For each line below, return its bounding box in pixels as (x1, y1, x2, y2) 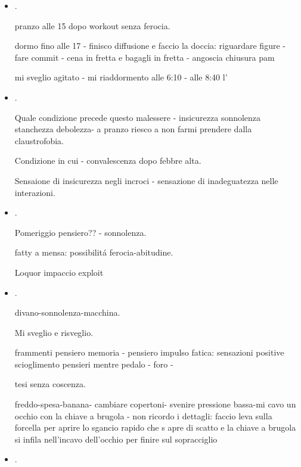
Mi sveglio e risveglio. (14, 326, 94, 338)
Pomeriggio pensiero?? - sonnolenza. (14, 226, 147, 238)
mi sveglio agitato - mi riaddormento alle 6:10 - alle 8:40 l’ (14, 71, 228, 83)
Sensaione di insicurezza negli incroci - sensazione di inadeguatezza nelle (14, 174, 278, 186)
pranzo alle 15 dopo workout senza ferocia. (14, 19, 170, 32)
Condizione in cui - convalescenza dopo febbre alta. (14, 154, 201, 167)
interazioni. (14, 186, 55, 198)
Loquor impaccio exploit (14, 266, 104, 278)
